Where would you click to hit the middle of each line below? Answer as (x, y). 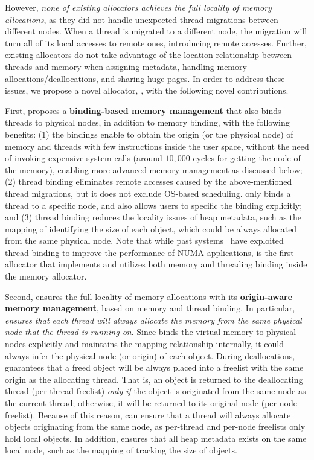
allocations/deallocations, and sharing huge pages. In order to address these (145, 78)
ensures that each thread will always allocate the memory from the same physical (153, 320)
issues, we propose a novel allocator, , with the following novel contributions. (147, 90)
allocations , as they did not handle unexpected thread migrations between (142, 19)
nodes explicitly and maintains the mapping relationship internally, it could (144, 344)
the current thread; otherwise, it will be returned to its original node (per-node (151, 403)
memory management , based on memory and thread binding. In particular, (150, 308)
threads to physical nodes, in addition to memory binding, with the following (147, 122)
